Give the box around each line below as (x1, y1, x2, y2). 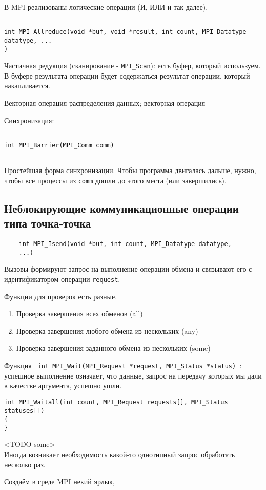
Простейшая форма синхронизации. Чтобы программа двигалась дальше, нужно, (4, 165, 256, 176)
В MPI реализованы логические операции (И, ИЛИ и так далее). (4, 2, 208, 12)
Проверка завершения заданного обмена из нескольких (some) (16, 343, 211, 353)
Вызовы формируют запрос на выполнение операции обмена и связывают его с (4, 263, 252, 274)
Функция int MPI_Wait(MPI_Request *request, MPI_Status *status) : (4, 360, 242, 370)
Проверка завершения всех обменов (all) (16, 308, 143, 319)
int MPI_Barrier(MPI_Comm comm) (4, 141, 114, 149)
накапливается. (4, 80, 50, 91)
